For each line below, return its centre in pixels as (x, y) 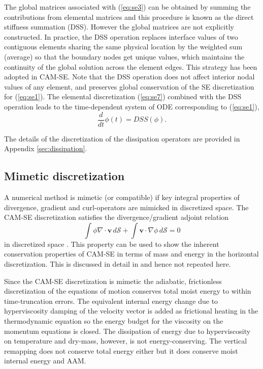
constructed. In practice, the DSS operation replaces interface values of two (121, 36)
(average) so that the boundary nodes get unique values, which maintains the (124, 56)
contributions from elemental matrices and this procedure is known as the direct (129, 17)
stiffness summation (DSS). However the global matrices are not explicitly (119, 27)
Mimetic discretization (64, 176)
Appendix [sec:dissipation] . (46, 148)
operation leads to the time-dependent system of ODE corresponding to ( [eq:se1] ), (132, 106)
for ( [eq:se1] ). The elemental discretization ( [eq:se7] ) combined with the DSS (123, 96)
